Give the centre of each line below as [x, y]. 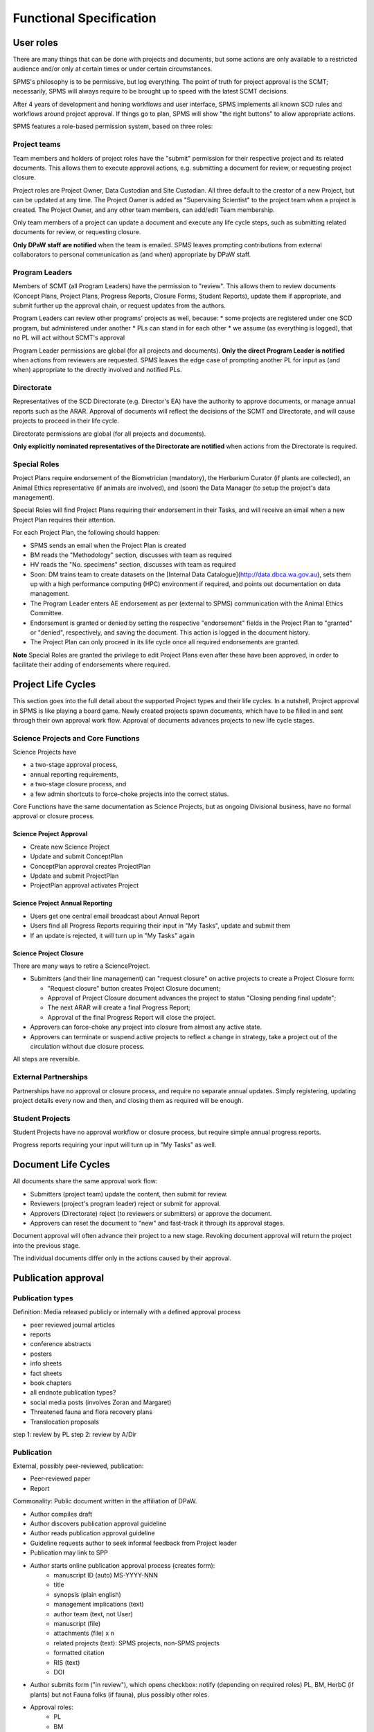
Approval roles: [52, 1707]
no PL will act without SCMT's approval [69, 338]
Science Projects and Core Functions [76, 738]
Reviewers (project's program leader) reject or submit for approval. [126, 1204]
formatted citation [79, 1653]
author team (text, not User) [93, 1614]
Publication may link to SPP [69, 1553]
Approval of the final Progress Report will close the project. [132, 1017]
